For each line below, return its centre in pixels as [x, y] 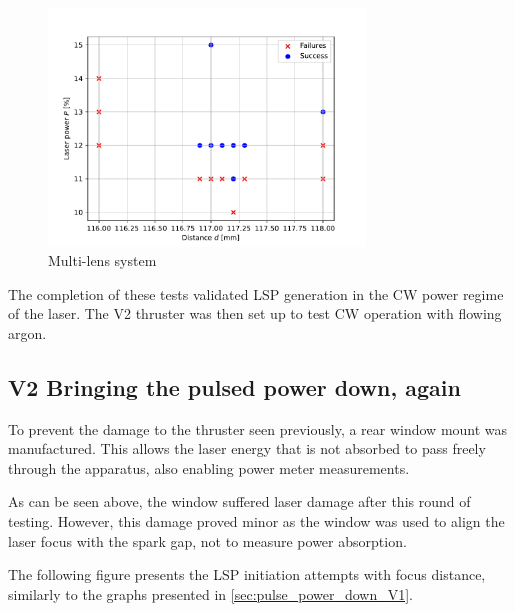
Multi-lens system [102, 260]
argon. [27, 332]
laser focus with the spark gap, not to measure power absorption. [207, 540]
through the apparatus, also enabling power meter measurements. [209, 467]
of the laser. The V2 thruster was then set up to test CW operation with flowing [255, 313]
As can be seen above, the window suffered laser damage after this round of [239, 501]
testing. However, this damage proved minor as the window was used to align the [256, 521]
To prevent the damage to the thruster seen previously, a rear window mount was [258, 428]
